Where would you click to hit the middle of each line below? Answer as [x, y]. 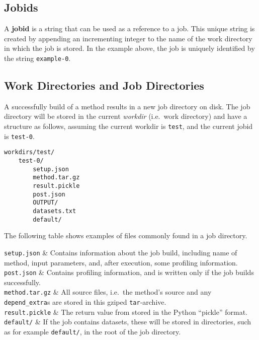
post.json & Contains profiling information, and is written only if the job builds [129, 272]
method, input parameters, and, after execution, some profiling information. [121, 262]
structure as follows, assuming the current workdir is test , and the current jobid [128, 126]
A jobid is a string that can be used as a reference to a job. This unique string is [129, 28]
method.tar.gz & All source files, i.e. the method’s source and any [108, 292]
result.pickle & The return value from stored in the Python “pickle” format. [126, 312]
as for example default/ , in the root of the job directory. [93, 331]
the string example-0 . [37, 58]
